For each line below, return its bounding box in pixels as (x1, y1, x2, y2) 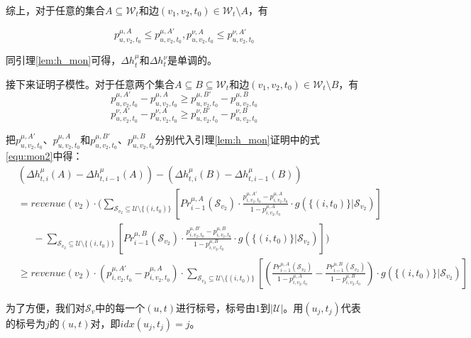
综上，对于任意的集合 (6, 3, 105, 17)
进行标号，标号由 (176, 300, 256, 315)
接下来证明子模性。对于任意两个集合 (6, 76, 174, 91)
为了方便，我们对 (6, 300, 85, 315)
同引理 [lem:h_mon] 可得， (6, 53, 121, 67)
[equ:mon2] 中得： (6, 148, 83, 163)
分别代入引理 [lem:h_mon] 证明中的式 (155, 131, 320, 146)
